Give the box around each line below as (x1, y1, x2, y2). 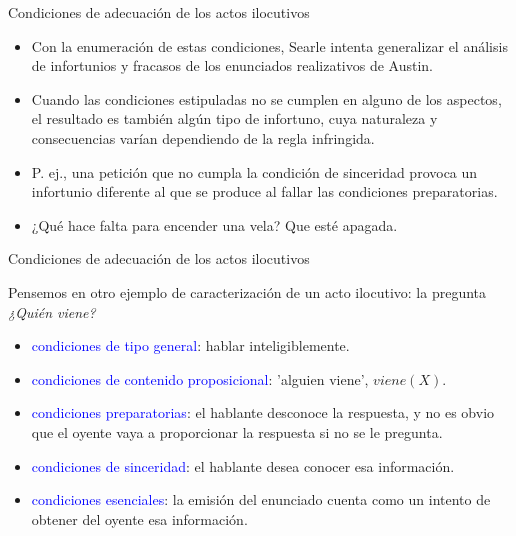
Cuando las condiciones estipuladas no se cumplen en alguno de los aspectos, (31, 88, 502, 109)
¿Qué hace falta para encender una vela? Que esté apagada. (31, 214, 398, 235)
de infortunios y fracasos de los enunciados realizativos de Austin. (31, 55, 434, 76)
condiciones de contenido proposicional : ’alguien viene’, (31, 368, 369, 389)
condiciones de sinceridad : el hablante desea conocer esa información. (31, 455, 455, 476)
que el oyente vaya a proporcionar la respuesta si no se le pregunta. (31, 421, 443, 442)
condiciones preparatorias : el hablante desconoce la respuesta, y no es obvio (31, 402, 495, 423)
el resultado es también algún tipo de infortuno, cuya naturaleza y (31, 108, 438, 129)
